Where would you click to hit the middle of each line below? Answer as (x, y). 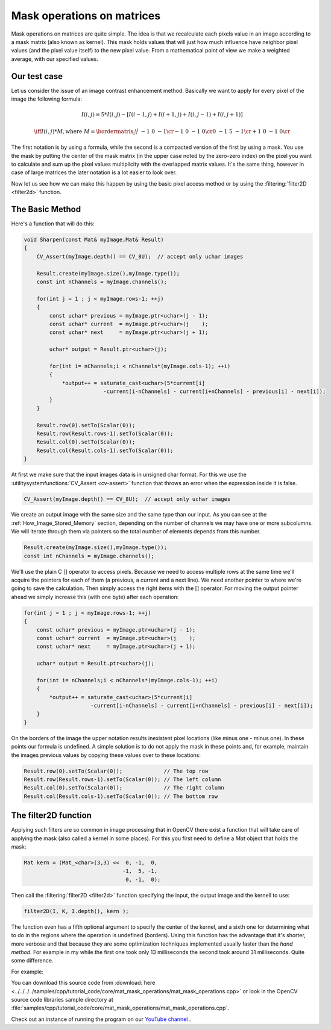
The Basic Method (46, 209)
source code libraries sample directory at (62, 999)
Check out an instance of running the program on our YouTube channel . (101, 1019)
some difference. (32, 961)
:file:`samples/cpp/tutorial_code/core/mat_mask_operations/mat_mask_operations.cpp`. (120, 1008)
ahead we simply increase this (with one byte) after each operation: (95, 597)
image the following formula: (47, 99)
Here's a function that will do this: (53, 224)
